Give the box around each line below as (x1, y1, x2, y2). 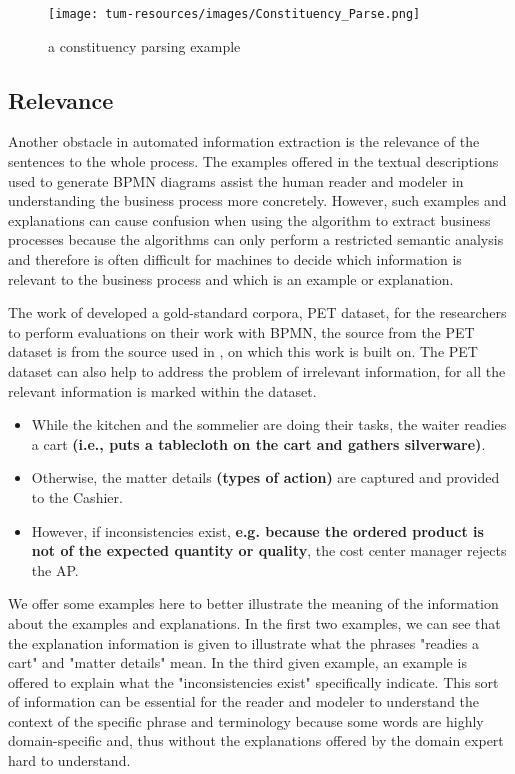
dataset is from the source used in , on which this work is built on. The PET (8, 341, 478, 362)
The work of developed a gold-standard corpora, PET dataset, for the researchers (8, 302, 507, 323)
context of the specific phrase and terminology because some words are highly (8, 710, 484, 731)
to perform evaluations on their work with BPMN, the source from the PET (8, 321, 475, 342)
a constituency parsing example (48, 35, 241, 56)
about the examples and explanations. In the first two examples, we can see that (8, 612, 501, 633)
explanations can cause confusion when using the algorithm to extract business (8, 209, 491, 230)
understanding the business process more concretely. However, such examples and (8, 190, 507, 211)
